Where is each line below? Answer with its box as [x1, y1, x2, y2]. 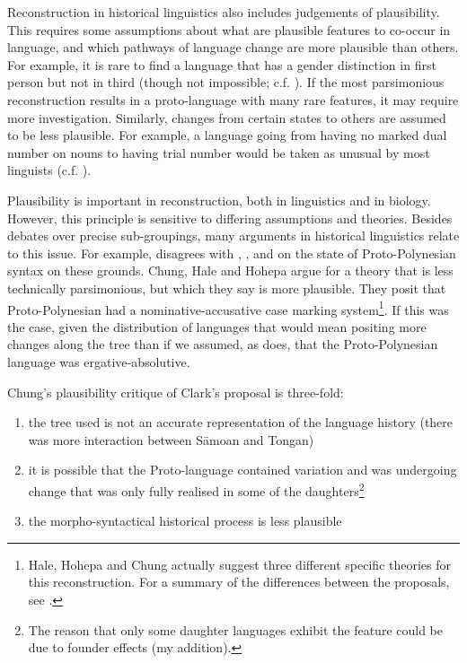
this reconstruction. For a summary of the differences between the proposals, [28, 572, 450, 591]
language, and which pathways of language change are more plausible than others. [7, 38, 459, 57]
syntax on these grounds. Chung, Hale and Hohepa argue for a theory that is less [7, 261, 454, 280]
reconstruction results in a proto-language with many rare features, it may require [7, 90, 459, 109]
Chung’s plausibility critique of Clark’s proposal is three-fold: [7, 382, 344, 401]
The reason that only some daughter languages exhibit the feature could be [28, 620, 443, 639]
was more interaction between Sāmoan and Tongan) [28, 430, 314, 449]
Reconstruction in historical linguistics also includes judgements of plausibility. [7, 3, 440, 21]
